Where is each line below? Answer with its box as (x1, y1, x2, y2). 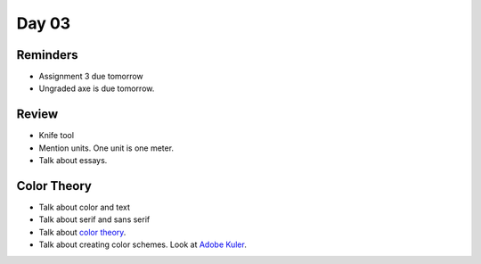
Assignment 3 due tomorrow (38, 71, 144, 82)
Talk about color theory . (38, 227, 126, 237)
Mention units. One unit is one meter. (38, 143, 174, 153)
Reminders (16, 47, 79, 62)
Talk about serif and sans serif (38, 214, 151, 225)
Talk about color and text (38, 202, 131, 213)
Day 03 (16, 13, 71, 33)
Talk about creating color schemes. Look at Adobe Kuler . (38, 239, 247, 250)
